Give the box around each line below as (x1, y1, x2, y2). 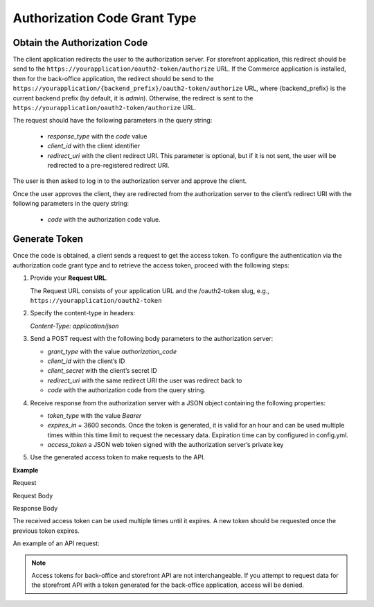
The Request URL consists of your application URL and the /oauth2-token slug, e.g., (30, 286, 270, 294)
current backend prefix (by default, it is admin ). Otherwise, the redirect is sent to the (12, 94, 253, 102)
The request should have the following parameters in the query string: (12, 116, 213, 125)
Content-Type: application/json (30, 322, 119, 330)
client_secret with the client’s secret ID (47, 367, 157, 375)
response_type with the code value (47, 132, 148, 140)
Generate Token (12, 233, 83, 245)
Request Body (12, 491, 53, 500)
